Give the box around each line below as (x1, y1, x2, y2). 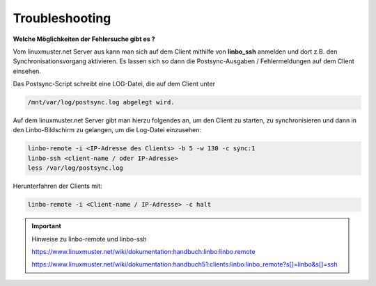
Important (31, 222, 62, 230)
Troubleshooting (13, 10, 111, 26)
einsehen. (13, 67, 42, 75)
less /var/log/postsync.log (27, 164, 123, 172)
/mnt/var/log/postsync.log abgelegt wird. (27, 98, 175, 106)
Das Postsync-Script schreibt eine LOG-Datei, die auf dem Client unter (13, 80, 216, 88)
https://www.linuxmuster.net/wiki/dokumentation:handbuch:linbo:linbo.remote (31, 247, 256, 255)
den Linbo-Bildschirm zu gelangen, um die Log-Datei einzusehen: (13, 126, 202, 134)
